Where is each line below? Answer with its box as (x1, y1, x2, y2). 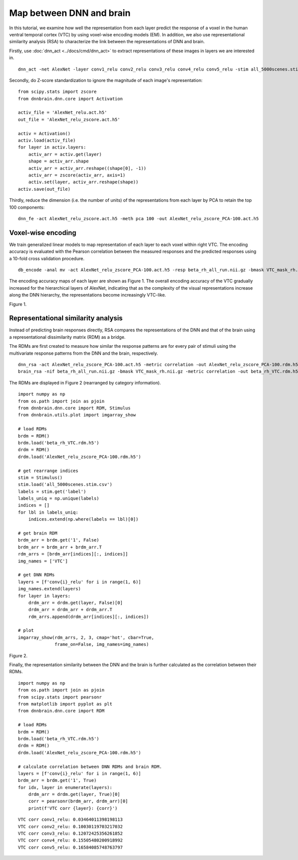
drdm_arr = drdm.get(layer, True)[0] (28, 791, 120, 797)
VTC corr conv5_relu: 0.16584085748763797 (18, 845, 123, 850)
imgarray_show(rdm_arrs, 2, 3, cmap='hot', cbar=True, (18, 634, 154, 640)
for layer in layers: (18, 593, 71, 599)
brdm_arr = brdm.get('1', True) (18, 778, 97, 783)
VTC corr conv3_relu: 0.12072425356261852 (18, 831, 123, 837)
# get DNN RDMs (18, 572, 55, 578)
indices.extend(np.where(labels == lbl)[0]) (28, 517, 139, 522)
